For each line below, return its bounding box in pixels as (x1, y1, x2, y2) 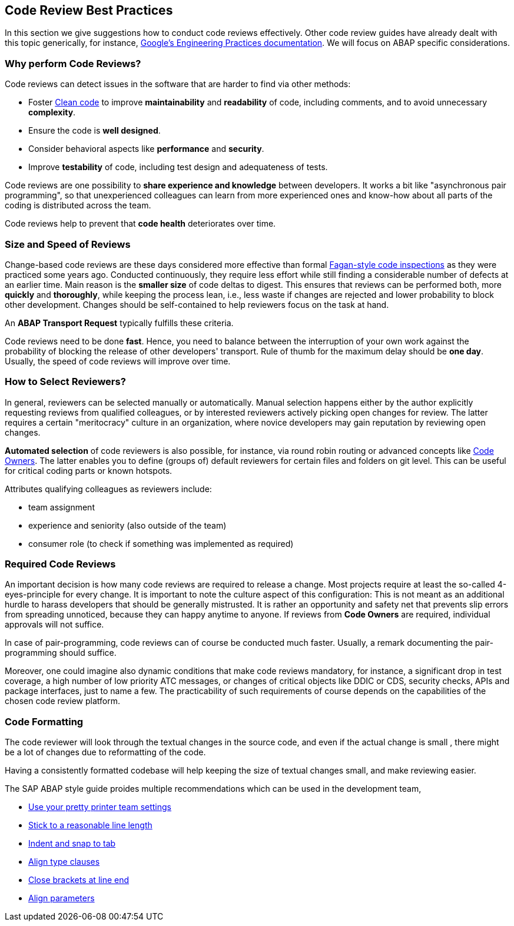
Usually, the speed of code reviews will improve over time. (5, 356, 231, 366)
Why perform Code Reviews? (5, 57, 141, 69)
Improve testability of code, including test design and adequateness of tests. (28, 162, 328, 172)
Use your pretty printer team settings (28, 802, 172, 812)
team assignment (28, 502, 95, 512)
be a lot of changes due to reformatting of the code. (5, 747, 206, 758)
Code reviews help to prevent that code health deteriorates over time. (5, 218, 276, 229)
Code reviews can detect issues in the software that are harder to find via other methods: (5, 79, 351, 89)
